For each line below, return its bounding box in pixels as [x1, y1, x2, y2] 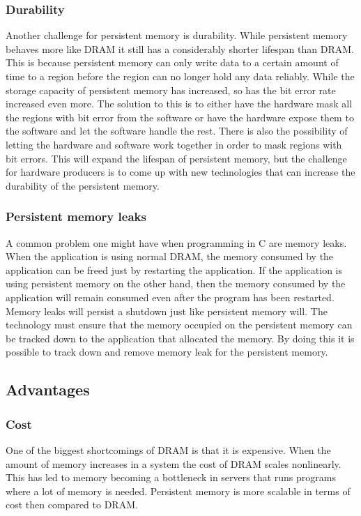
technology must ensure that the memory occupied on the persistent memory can [6, 317, 353, 332]
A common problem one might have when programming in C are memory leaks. [6, 235, 347, 250]
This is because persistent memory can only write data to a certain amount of [6, 55, 339, 70]
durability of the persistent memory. [6, 178, 160, 192]
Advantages [6, 379, 90, 400]
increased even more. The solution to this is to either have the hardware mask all [6, 96, 353, 111]
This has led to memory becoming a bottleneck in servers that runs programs [6, 470, 336, 485]
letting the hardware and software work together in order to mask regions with [6, 137, 342, 151]
